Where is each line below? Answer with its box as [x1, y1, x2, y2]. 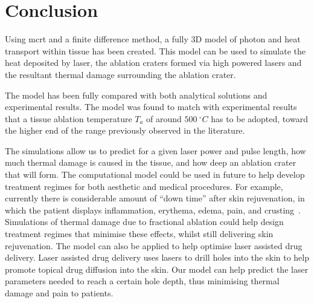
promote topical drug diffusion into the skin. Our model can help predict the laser [5, 262, 309, 275]
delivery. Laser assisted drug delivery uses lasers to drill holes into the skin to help [5, 251, 310, 264]
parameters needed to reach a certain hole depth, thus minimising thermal [5, 275, 280, 287]
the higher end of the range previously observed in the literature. [5, 124, 245, 137]
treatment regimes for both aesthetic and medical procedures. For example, [5, 180, 283, 192]
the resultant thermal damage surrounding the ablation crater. [5, 68, 236, 80]
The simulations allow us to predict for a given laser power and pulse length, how [5, 144, 306, 157]
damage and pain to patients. [5, 287, 114, 299]
